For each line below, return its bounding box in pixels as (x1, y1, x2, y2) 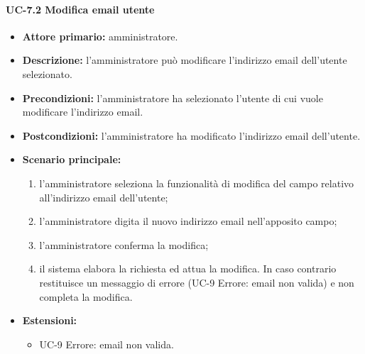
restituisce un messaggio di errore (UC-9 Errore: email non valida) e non (39, 275, 354, 289)
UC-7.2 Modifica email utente (6, 1, 155, 16)
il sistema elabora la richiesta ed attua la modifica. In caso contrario (39, 261, 337, 276)
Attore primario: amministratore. (22, 28, 178, 43)
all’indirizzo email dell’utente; (39, 189, 168, 204)
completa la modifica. (39, 289, 133, 304)
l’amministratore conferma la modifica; (39, 237, 209, 252)
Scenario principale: (22, 152, 121, 167)
